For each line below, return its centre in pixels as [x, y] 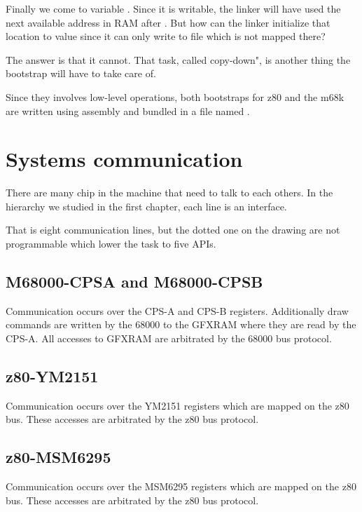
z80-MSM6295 [58, 457]
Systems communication [124, 159]
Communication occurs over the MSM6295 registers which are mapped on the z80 [181, 486]
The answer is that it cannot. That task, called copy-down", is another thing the [178, 59]
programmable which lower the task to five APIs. [111, 244]
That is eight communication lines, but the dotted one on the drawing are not [173, 230]
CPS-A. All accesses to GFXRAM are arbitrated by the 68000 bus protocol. [169, 338]
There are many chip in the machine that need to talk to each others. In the [169, 193]
